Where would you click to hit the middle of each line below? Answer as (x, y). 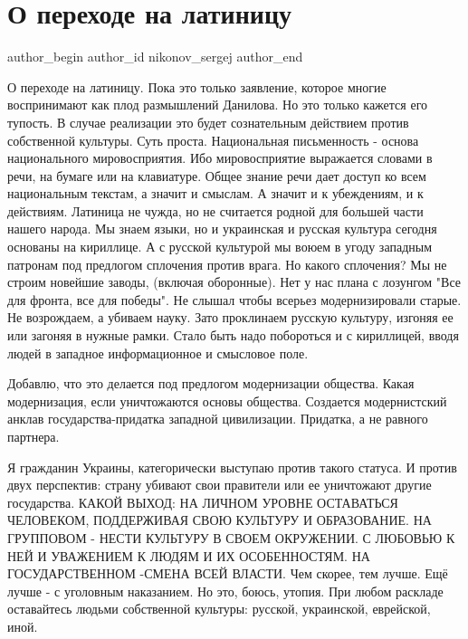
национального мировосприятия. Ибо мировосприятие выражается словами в (220, 158)
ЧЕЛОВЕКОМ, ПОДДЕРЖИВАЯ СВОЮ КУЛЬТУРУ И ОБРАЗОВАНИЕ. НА (220, 520)
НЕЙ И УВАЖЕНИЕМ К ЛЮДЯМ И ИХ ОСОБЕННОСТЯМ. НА (189, 555)
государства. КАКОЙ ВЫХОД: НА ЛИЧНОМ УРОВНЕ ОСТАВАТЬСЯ (203, 502)
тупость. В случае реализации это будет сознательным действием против (208, 122)
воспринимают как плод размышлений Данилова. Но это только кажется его (218, 105)
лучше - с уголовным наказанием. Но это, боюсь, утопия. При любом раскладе (225, 591)
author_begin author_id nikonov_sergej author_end (155, 57)
